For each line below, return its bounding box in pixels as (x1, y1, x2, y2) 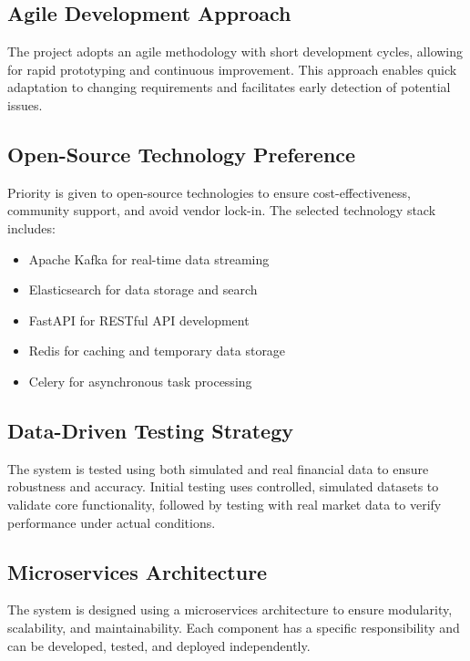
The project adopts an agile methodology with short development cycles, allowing (7, 42, 464, 61)
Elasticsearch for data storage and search (28, 280, 258, 299)
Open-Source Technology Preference (7, 139, 356, 168)
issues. (7, 95, 43, 114)
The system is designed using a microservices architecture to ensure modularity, (7, 600, 453, 619)
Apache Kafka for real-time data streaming (28, 249, 270, 268)
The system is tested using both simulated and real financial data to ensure (7, 459, 429, 478)
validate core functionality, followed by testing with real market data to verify (7, 494, 442, 513)
